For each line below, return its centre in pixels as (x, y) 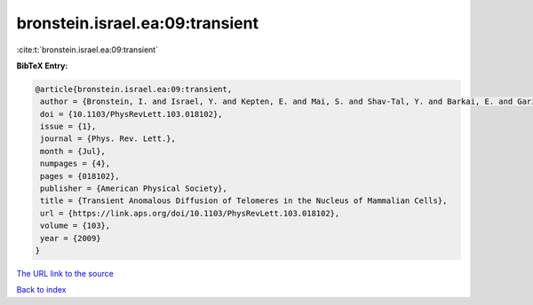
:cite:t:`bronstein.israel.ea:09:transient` (88, 50)
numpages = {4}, (76, 164)
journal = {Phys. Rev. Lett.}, (108, 139)
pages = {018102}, (80, 176)
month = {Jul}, (73, 151)
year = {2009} (71, 238)
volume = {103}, (76, 226)
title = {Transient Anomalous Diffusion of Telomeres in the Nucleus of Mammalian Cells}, (244, 201)
